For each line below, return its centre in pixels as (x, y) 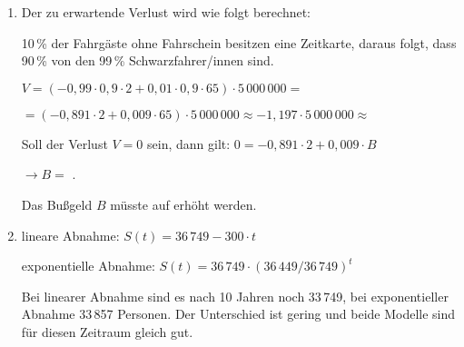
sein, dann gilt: (189, 143)
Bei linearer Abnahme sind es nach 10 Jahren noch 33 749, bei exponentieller (235, 296)
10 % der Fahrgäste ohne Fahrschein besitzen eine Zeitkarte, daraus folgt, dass (239, 42)
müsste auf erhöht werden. (183, 204)
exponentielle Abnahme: (88, 266)
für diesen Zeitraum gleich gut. (107, 331)
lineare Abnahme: (70, 235)
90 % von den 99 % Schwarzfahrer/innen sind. (148, 60)
